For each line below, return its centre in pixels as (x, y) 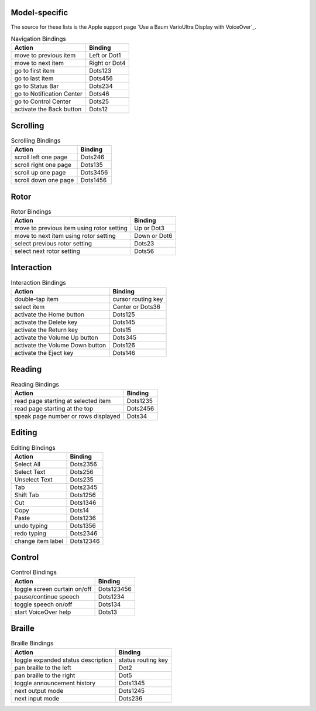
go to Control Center (43, 101)
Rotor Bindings (31, 211)
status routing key (143, 660)
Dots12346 (85, 541)
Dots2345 (84, 487)
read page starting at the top (54, 408)
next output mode (39, 691)
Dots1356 (83, 525)
